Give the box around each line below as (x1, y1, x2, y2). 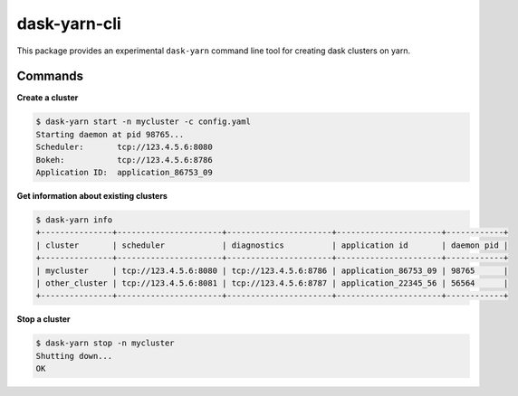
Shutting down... (35, 351, 113, 361)
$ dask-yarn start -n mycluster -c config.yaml (35, 117, 251, 127)
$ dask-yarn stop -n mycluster (35, 338, 176, 348)
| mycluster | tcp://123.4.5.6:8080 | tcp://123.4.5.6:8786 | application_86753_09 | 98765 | (35, 265, 509, 276)
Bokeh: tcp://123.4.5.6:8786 (35, 155, 213, 165)
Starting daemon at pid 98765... (35, 129, 185, 139)
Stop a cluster (16, 314, 71, 325)
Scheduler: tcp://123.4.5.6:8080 (35, 142, 213, 153)
